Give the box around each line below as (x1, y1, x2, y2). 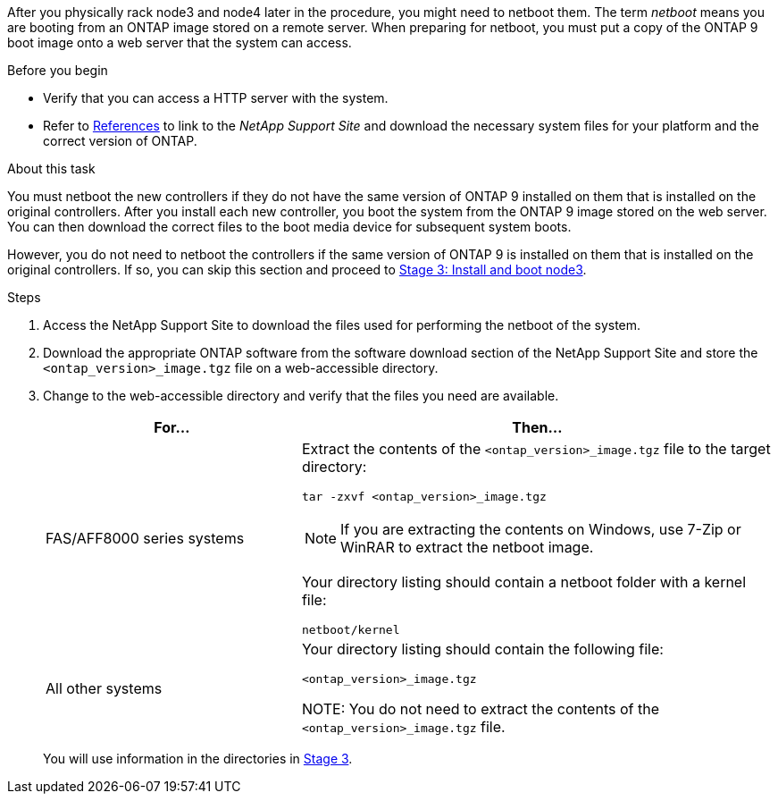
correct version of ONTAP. (43, 133, 197, 148)
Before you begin (7, 63, 108, 78)
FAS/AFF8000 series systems (46, 529, 245, 547)
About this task (7, 161, 96, 176)
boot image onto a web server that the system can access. (7, 35, 352, 50)
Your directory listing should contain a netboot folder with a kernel (301, 573, 747, 591)
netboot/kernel (301, 623, 400, 637)
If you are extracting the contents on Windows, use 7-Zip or (339, 520, 741, 538)
